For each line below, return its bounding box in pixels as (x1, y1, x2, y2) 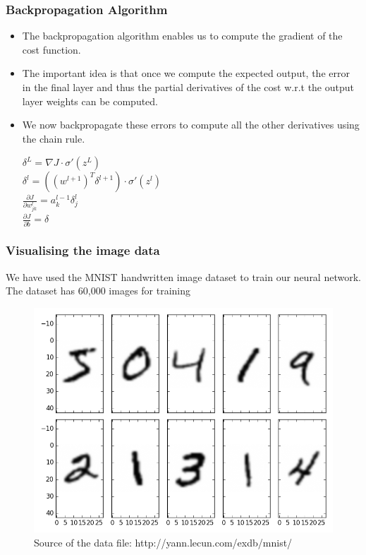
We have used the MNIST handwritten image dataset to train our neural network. (6, 269, 361, 284)
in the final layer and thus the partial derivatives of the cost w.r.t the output (22, 80, 354, 94)
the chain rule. (22, 131, 85, 145)
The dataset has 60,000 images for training (6, 283, 191, 298)
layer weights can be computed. (22, 93, 159, 108)
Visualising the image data (6, 241, 160, 259)
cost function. (22, 42, 81, 56)
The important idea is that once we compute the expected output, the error (22, 66, 350, 80)
